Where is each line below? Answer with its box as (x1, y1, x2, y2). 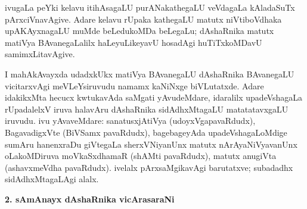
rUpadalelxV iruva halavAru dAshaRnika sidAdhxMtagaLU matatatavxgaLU (5, 102, 289, 115)
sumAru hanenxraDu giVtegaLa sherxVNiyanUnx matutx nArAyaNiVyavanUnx (5, 138, 297, 150)
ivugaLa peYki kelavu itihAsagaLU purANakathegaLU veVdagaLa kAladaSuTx (5, 1, 295, 13)
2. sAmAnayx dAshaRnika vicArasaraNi (5, 192, 175, 205)
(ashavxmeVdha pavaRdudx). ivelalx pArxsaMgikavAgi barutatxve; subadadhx (5, 161, 293, 173)
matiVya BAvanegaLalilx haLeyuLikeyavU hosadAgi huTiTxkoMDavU (5, 36, 262, 48)
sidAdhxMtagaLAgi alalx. (5, 173, 99, 185)
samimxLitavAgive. (5, 48, 75, 60)
